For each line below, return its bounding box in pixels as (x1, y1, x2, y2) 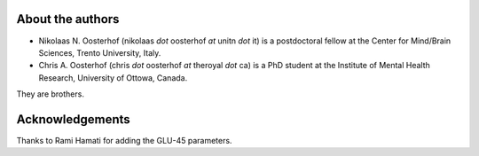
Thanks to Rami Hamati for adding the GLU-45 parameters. (16, 135, 232, 145)
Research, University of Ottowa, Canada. (38, 72, 188, 83)
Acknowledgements (16, 112, 130, 127)
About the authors (16, 12, 120, 27)
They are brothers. (16, 89, 84, 99)
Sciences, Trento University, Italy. (38, 47, 161, 58)
